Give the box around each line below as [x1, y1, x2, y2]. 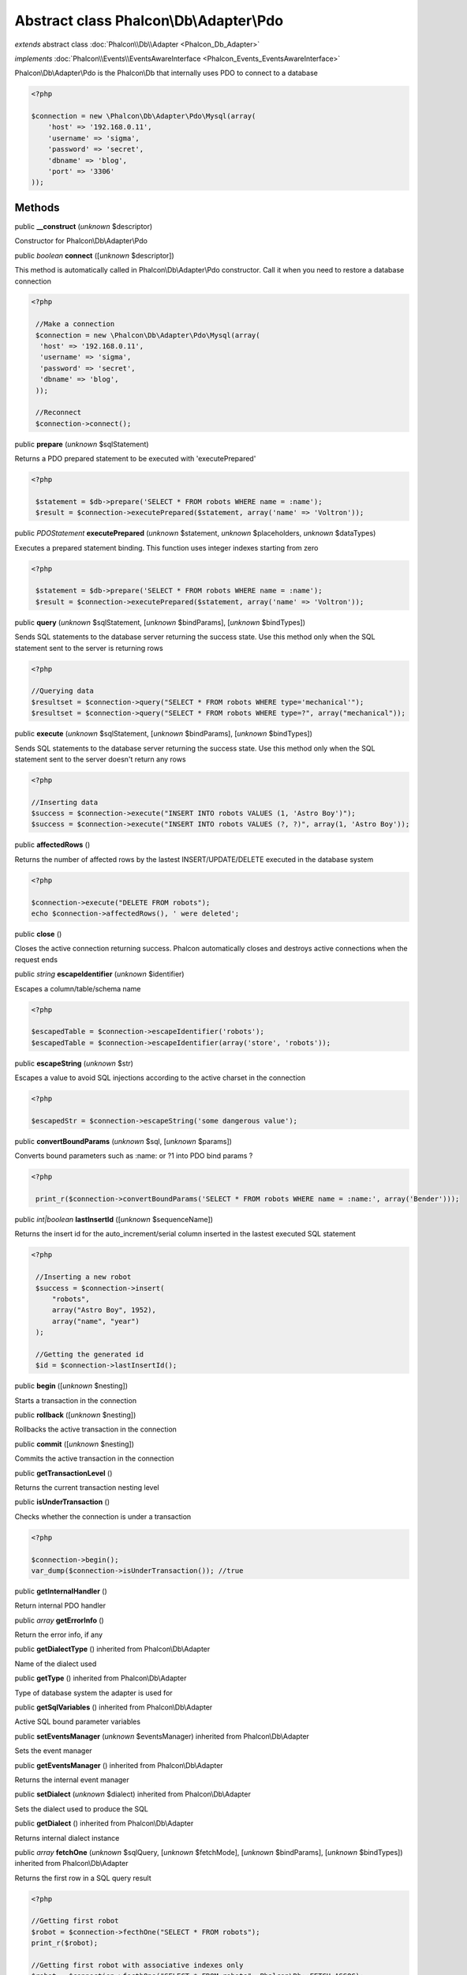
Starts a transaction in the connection [14, 1395, 137, 1405]
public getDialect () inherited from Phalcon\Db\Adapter [14, 1819, 194, 1828]
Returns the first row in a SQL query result [14, 1873, 151, 1883]
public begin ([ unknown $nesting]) [14, 1381, 129, 1390]
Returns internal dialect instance [14, 1833, 120, 1842]
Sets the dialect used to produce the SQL [14, 1804, 149, 1813]
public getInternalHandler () [14, 1586, 108, 1596]
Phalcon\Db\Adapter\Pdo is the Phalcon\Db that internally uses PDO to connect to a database [14, 68, 319, 78]
